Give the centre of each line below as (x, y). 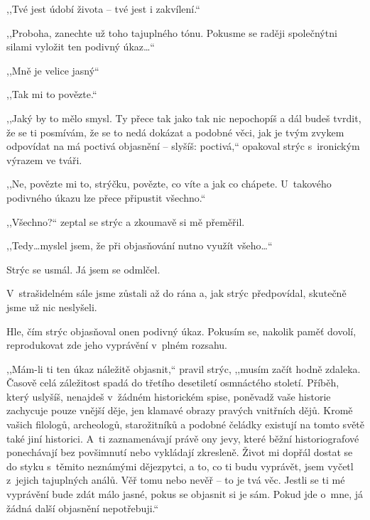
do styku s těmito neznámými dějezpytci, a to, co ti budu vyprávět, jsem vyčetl (180, 466)
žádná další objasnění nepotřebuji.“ (83, 508)
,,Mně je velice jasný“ (53, 70)
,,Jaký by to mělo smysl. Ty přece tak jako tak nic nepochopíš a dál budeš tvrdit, (184, 118)
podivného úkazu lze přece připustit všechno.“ (106, 197)
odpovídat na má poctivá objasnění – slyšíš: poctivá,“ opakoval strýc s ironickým (183, 146)
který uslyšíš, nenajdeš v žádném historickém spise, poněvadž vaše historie (169, 396)
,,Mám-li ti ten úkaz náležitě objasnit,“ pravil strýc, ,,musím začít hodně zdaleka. (184, 368)
